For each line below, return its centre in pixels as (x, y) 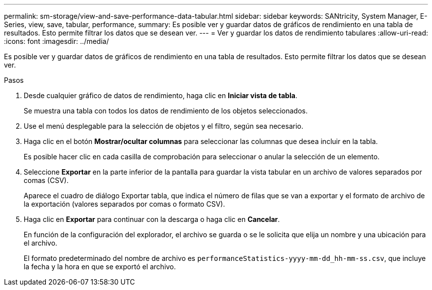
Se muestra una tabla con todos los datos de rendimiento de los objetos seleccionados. (166, 111)
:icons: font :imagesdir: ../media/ (56, 41)
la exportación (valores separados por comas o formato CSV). (125, 204)
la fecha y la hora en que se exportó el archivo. (100, 267)
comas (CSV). (46, 180)
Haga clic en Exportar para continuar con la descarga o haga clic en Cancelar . (152, 219)
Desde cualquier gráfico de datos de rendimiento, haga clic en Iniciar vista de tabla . (161, 95)
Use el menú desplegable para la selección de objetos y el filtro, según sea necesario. (163, 126)
